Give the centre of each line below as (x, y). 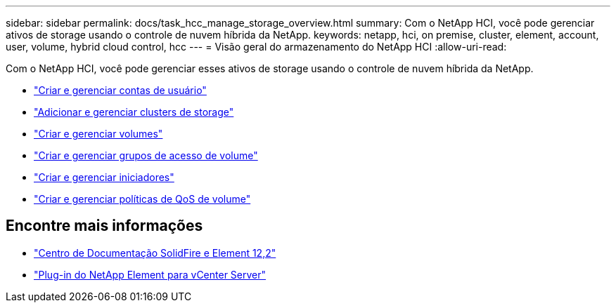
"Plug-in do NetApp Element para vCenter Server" (150, 274)
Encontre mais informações (104, 226)
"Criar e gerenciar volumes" (98, 134)
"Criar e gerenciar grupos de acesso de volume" (146, 155)
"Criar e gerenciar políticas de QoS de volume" (142, 199)
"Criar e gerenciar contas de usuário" (120, 90)
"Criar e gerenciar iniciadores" (104, 177)
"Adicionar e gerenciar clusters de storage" (134, 112)
